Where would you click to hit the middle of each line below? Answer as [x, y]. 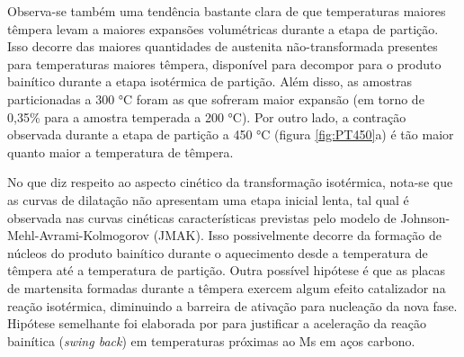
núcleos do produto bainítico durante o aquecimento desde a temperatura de [218, 252]
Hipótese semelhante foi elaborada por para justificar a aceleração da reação [217, 323]
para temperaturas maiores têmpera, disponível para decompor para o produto [224, 63]
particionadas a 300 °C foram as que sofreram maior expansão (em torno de [216, 98]
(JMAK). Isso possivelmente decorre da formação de [297, 235]
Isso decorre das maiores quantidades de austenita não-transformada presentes [223, 46]
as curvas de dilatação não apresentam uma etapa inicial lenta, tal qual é [208, 199]
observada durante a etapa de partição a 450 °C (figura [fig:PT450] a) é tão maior [231, 134]
